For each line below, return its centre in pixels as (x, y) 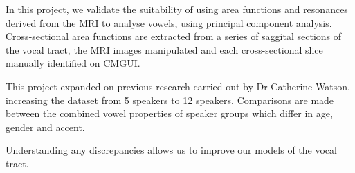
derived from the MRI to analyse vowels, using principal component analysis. (169, 22)
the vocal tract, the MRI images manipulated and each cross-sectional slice (164, 49)
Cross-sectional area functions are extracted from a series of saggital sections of (174, 36)
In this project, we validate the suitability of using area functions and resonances (177, 9)
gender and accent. (45, 126)
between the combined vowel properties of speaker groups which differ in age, (169, 113)
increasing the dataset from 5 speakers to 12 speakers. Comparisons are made (170, 100)
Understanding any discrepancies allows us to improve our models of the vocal (171, 150)
